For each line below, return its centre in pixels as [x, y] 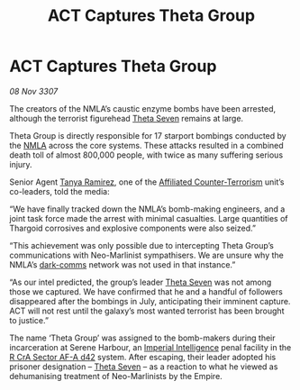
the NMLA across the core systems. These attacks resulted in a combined [146, 145]
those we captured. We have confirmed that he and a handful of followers [146, 291]
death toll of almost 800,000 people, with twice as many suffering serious [146, 155]
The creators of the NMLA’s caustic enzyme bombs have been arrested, [143, 108]
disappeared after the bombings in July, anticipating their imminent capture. [150, 301]
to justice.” [29, 320]
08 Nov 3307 [34, 91]
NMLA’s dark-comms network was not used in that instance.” [123, 264]
